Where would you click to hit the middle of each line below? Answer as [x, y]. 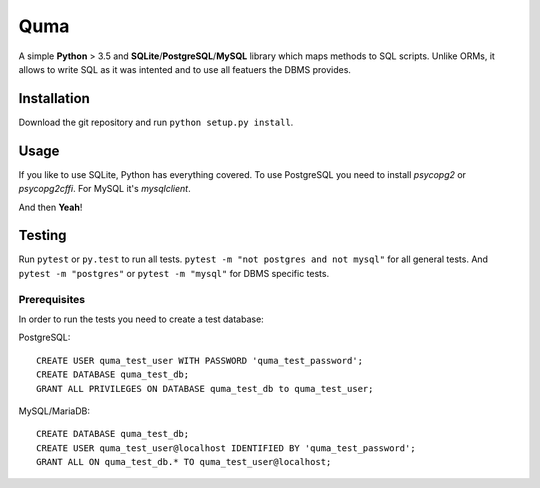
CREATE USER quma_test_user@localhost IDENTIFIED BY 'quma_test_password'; [226, 448]
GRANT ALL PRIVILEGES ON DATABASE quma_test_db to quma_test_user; [205, 388]
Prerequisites [51, 299]
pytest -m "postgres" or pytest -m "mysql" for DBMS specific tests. [174, 273]
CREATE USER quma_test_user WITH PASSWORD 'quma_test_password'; [200, 360]
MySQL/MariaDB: [54, 411]
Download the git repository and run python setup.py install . [156, 122]
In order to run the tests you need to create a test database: [141, 319]
